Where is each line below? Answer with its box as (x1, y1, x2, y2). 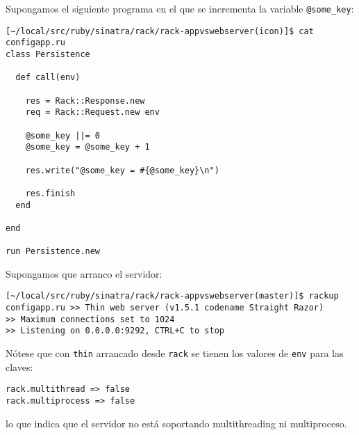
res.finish (25, 188, 76, 198)
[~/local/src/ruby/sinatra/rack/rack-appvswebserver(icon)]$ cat (6, 26, 314, 36)
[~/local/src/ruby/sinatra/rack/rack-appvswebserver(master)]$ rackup (6, 291, 339, 301)
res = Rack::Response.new (25, 95, 145, 106)
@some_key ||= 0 (25, 130, 101, 141)
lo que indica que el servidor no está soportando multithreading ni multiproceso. (6, 416, 347, 430)
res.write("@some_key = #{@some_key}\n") (25, 165, 219, 175)
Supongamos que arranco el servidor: (6, 266, 162, 280)
